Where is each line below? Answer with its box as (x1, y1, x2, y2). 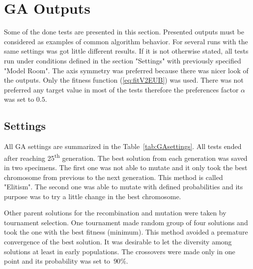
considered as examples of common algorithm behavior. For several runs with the (4, 36, 248, 46)
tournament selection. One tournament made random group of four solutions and (4, 217, 248, 227)
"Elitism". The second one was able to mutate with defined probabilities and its (4, 181, 243, 192)
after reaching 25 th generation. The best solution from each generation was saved (4, 151, 248, 163)
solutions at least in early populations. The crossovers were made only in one (4, 246, 235, 256)
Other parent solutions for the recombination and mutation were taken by (4, 208, 226, 218)
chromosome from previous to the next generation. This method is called (4, 172, 223, 182)
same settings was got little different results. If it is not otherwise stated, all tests (4, 46, 249, 56)
